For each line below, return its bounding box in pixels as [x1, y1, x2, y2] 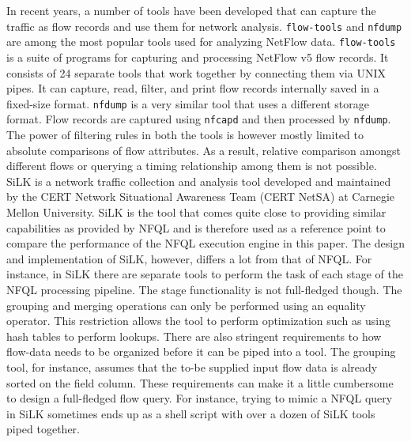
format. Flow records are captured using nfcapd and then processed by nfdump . [6, 111, 391, 127]
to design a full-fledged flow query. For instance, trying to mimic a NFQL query [6, 390, 393, 406]
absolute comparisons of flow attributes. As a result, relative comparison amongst [6, 142, 401, 158]
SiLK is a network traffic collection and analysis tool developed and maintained [6, 172, 391, 189]
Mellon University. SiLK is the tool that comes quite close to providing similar [6, 203, 386, 220]
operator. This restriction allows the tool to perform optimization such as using [6, 312, 391, 329]
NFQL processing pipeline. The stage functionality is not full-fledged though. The [6, 281, 402, 297]
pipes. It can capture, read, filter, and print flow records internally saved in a [6, 80, 379, 96]
